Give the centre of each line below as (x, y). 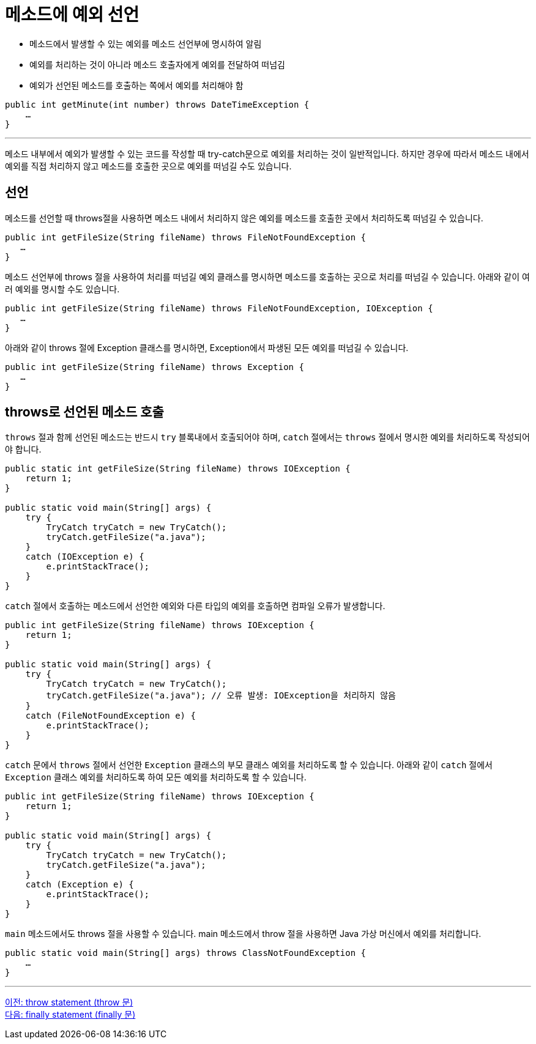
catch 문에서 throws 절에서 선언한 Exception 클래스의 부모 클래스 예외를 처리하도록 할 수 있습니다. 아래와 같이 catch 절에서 (249, 765)
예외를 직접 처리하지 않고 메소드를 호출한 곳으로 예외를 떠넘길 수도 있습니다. (148, 166)
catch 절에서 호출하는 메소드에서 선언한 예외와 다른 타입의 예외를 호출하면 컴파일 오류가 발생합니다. (195, 606)
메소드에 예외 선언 (72, 15)
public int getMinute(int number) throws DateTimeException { (157, 104)
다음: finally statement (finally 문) (70, 1015)
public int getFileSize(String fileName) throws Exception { (154, 367)
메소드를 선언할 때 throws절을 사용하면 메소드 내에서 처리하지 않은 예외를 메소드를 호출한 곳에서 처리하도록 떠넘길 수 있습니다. (244, 218)
